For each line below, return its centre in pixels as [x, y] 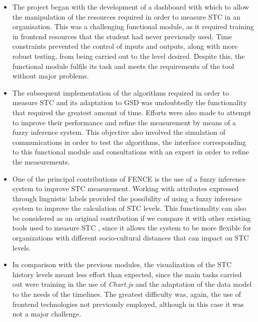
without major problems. [51, 76]
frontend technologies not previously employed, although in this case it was [128, 304]
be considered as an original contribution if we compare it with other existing [132, 218]
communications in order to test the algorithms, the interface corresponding [129, 142]
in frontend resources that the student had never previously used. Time [122, 36]
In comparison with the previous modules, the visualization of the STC [122, 264]
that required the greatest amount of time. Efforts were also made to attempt [132, 112]
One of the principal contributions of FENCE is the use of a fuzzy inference [129, 178]
